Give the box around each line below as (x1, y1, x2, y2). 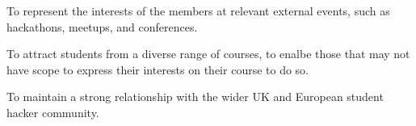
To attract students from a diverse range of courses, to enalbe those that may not (6, 45, 410, 62)
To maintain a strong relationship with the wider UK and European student (6, 88, 384, 105)
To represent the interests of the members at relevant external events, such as (6, 2, 390, 19)
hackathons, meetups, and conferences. (6, 18, 198, 35)
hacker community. (6, 103, 99, 120)
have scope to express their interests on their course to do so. (6, 61, 309, 78)
